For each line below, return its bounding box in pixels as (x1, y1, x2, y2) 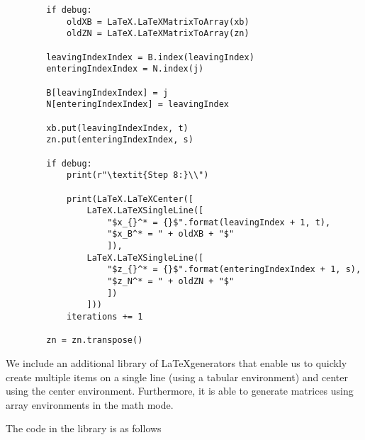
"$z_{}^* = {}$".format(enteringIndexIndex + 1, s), (107, 264, 361, 275)
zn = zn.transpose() (46, 335, 143, 346)
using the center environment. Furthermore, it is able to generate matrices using (6, 383, 354, 398)
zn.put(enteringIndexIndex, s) (46, 135, 193, 145)
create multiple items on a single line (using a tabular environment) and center (6, 369, 348, 384)
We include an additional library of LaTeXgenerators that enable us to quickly (6, 356, 347, 371)
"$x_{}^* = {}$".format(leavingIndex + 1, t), (107, 217, 331, 227)
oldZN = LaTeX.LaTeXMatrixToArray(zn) (66, 28, 249, 39)
